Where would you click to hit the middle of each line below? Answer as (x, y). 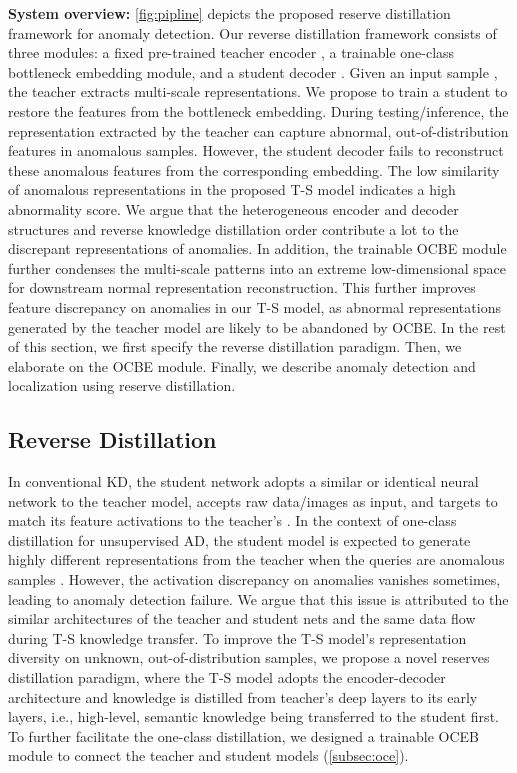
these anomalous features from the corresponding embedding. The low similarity (254, 169)
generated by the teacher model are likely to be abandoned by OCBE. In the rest (257, 326)
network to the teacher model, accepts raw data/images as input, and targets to (253, 500)
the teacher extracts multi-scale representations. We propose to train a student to (258, 91)
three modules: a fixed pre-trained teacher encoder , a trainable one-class (231, 52)
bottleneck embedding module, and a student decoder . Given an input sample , (253, 71)
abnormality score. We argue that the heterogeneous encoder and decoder (233, 208)
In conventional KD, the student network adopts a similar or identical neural (243, 481)
